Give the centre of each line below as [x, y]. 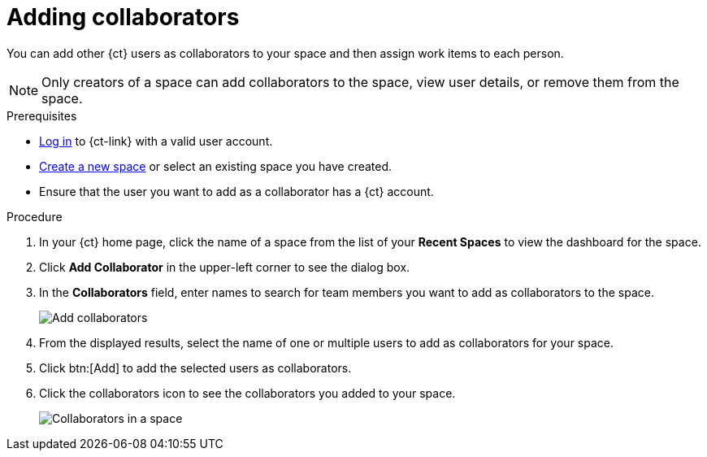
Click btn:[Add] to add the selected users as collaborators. [195, 368]
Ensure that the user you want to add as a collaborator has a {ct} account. [236, 191]
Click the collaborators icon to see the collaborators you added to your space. [247, 393]
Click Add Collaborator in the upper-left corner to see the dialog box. [225, 267]
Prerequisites [42, 115]
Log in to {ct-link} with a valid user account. [156, 141]
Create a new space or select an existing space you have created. [216, 166]
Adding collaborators [123, 17]
